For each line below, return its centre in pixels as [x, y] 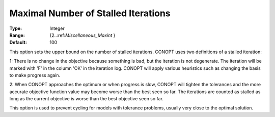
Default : [18, 43]
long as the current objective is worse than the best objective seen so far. [87, 99]
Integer [57, 28]
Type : [16, 28]
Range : [17, 35]
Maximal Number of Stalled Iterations [90, 13]
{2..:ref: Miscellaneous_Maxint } [82, 35]
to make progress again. [35, 75]
